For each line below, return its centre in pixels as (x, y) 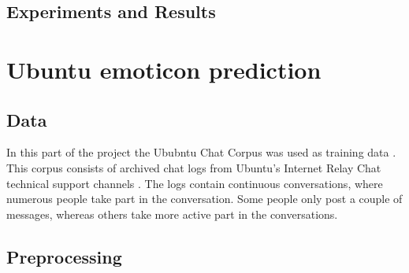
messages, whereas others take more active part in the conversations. (172, 214)
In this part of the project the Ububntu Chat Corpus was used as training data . (201, 152)
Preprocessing (64, 256)
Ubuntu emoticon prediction (164, 69)
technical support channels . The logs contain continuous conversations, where (195, 183)
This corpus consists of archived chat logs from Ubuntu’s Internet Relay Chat (194, 167)
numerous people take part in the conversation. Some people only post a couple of (204, 199)
